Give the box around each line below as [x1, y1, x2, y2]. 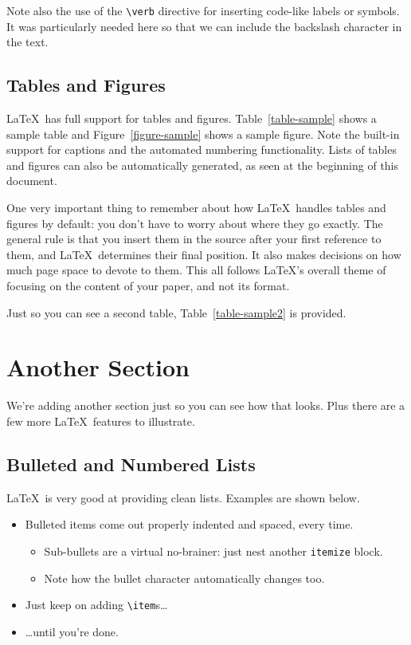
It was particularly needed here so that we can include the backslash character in [6, 18, 402, 34]
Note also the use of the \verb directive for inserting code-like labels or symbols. [6, 2, 400, 18]
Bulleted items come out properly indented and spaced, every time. [25, 516, 354, 533]
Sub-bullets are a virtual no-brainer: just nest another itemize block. [44, 542, 383, 559]
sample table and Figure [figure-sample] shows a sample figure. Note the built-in [6, 125, 400, 142]
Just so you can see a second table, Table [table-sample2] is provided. [6, 304, 346, 321]
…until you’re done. [25, 623, 119, 639]
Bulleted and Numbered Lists [6, 451, 256, 476]
